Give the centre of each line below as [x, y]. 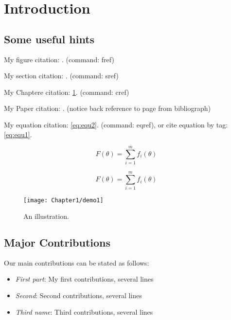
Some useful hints [49, 39]
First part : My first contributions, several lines [84, 279]
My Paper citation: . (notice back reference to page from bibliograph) [107, 108]
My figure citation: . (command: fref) [59, 59]
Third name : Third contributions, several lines [84, 311]
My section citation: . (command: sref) [61, 76]
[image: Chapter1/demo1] [63, 201]
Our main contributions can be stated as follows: [77, 262]
